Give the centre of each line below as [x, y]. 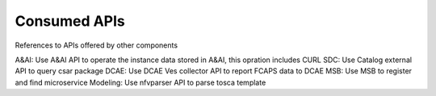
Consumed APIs [70, 21]
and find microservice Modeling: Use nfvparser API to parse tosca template [140, 82]
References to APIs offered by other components [96, 45]
